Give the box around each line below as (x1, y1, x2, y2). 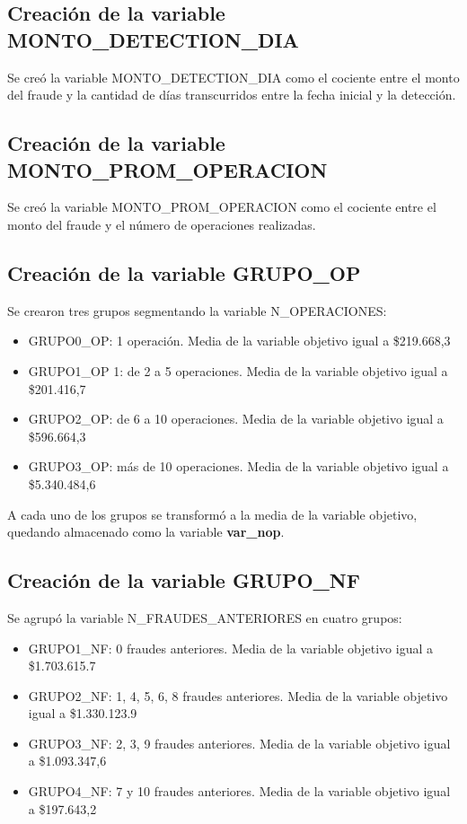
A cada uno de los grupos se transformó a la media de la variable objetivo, (7, 504, 418, 523)
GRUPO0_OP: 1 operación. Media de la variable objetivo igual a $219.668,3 (28, 331, 451, 350)
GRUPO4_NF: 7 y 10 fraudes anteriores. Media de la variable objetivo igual (28, 782, 451, 801)
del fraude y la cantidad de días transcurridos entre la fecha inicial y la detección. (7, 85, 456, 104)
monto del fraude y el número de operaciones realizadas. (7, 215, 316, 233)
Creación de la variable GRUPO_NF (7, 566, 360, 594)
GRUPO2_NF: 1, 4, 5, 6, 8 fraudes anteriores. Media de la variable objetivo (28, 686, 448, 705)
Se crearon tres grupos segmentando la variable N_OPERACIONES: (7, 301, 387, 320)
